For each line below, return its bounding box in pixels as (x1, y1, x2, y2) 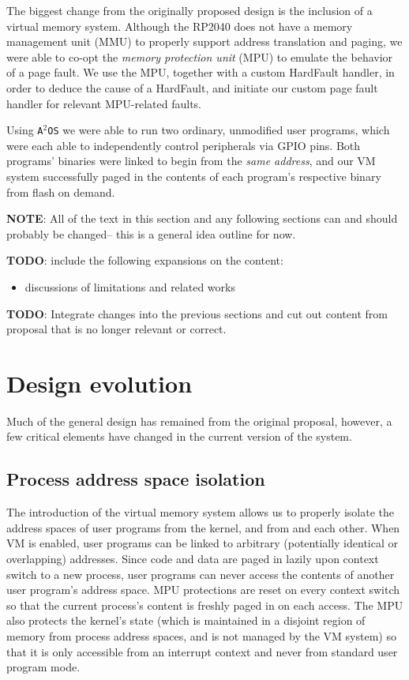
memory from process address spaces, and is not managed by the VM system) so (6, 628, 396, 644)
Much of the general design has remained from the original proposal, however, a (6, 412, 392, 429)
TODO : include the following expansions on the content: (6, 252, 283, 269)
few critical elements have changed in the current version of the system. (6, 428, 352, 445)
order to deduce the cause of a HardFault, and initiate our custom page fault (6, 79, 378, 96)
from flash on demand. (6, 183, 115, 200)
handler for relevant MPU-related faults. (6, 95, 202, 111)
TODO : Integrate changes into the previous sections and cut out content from (6, 305, 388, 321)
